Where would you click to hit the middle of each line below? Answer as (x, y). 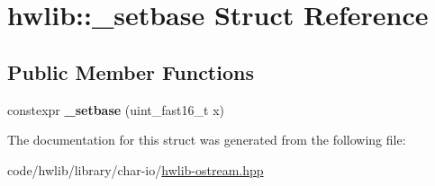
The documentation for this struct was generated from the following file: (207, 140)
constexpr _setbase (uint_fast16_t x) (116, 109)
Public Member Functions (131, 71)
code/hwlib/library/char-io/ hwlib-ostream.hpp (136, 169)
